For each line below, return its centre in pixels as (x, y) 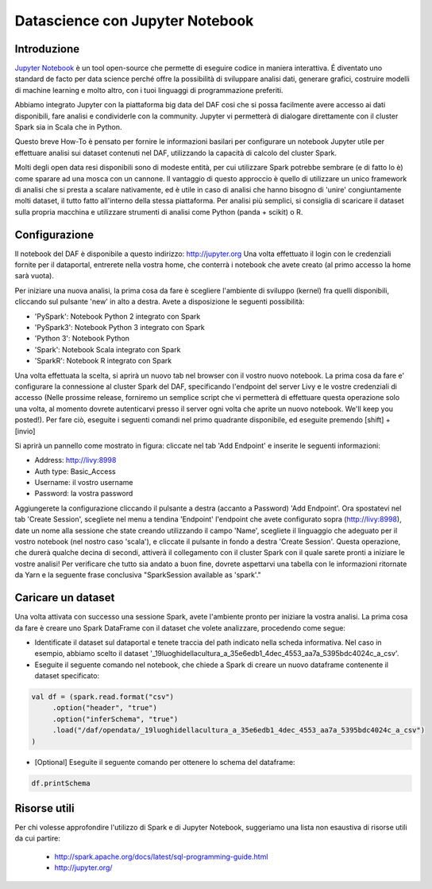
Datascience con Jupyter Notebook (134, 21)
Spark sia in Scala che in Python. (68, 127)
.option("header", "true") (105, 708)
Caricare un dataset (65, 598)
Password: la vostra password (84, 494)
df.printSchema (61, 783)
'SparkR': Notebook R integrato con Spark (103, 361)
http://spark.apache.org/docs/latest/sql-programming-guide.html (161, 856)
